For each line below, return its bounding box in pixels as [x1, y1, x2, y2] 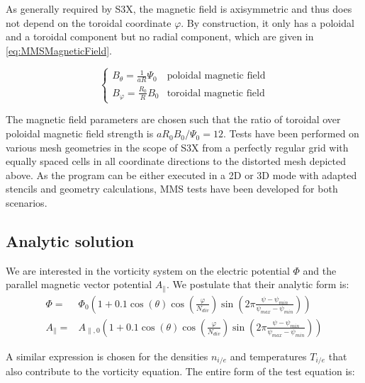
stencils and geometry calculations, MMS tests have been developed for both [6, 181, 338, 196]
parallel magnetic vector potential [6, 277, 152, 292]
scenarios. [6, 195, 47, 210]
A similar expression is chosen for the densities [6, 348, 208, 363]
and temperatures [230, 348, 307, 363]
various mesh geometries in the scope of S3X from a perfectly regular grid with [6, 139, 349, 154]
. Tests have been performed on [223, 126, 359, 141]
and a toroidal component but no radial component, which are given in [6, 29, 314, 44]
